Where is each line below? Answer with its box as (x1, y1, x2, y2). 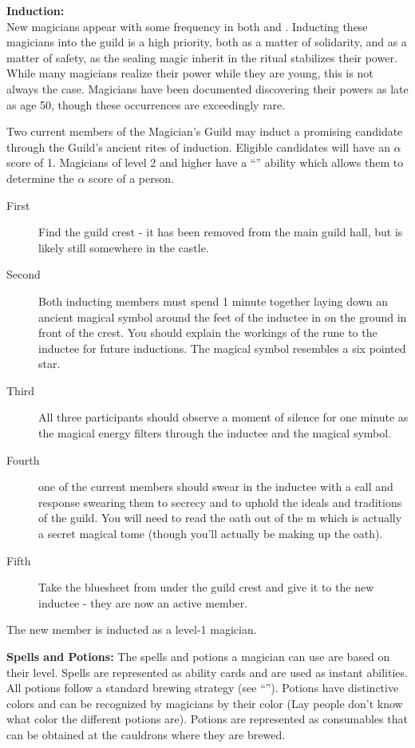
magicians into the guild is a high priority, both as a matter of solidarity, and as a (6, 34, 407, 50)
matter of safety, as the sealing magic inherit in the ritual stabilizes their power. (6, 49, 397, 65)
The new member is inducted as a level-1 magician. (6, 621, 257, 638)
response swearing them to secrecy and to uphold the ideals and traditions (38, 493, 402, 510)
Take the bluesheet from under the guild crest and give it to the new (38, 579, 374, 596)
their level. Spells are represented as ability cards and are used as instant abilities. (6, 663, 408, 680)
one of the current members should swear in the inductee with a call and (38, 478, 393, 495)
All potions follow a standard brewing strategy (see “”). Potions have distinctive (6, 679, 399, 696)
